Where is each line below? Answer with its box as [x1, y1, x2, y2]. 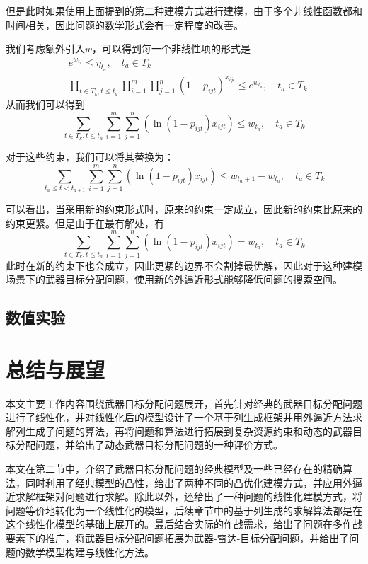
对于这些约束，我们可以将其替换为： [6, 149, 174, 164]
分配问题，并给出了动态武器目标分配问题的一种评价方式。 [15, 437, 283, 452]
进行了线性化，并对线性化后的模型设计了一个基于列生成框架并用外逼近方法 [6, 410, 352, 425]
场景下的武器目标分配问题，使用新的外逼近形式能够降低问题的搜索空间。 [6, 272, 343, 287]
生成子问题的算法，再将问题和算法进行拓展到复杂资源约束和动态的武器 [25, 423, 352, 438]
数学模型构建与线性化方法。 [25, 544, 154, 559]
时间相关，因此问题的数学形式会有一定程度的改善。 [6, 17, 243, 32]
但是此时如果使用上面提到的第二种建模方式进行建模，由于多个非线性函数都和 [6, 4, 362, 18]
